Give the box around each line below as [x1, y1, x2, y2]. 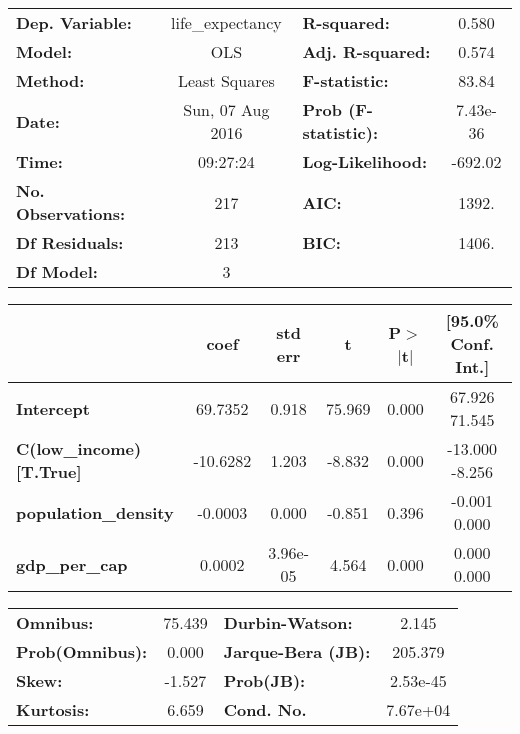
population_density [16, 500, 174, 524]
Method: [16, 69, 85, 92]
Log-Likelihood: [302, 150, 428, 173]
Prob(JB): [223, 669, 306, 692]
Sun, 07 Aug [183, 98, 270, 121]
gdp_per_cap [16, 552, 128, 576]
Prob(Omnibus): [16, 640, 148, 663]
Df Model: [16, 260, 98, 283]
